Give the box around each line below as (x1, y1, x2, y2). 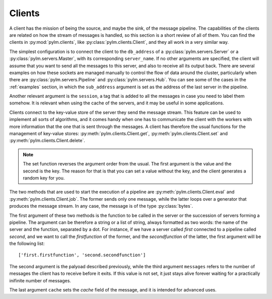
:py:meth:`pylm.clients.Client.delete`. (9, 138, 85, 144)
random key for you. (23, 174, 65, 181)
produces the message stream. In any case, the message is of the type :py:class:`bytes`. (9, 203, 193, 209)
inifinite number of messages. (9, 277, 72, 283)
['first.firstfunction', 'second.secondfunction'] (18, 252, 146, 258)
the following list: (9, 241, 45, 247)
